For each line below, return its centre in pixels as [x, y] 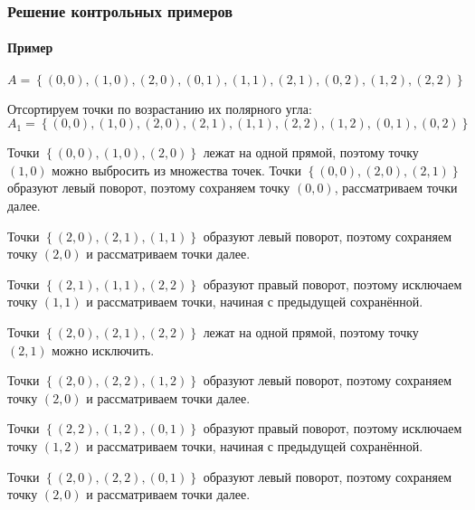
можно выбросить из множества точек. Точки [177, 170]
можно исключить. [103, 349]
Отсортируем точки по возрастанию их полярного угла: [160, 108]
